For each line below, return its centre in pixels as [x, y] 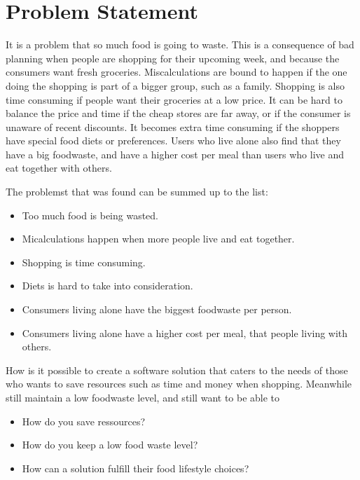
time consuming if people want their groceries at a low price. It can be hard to [174, 99]
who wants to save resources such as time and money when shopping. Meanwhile [179, 384]
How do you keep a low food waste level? [110, 445]
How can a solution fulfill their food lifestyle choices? [136, 468]
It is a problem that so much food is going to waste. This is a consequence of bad [180, 44]
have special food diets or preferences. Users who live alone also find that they [173, 140]
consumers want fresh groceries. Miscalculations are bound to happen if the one [176, 72]
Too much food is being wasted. [90, 215]
